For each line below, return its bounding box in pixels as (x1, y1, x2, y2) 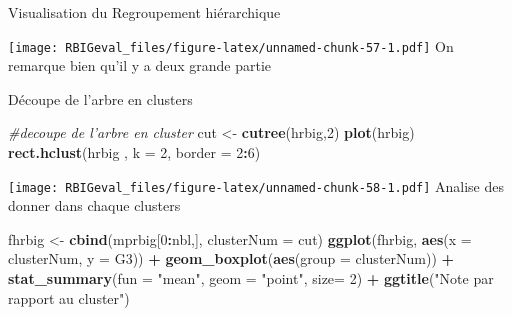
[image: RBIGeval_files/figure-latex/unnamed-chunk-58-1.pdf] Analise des (8, 175, 505, 196)
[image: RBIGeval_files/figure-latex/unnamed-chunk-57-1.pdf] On (8, 35, 454, 56)
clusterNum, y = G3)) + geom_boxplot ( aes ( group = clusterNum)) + (8, 248, 455, 269)
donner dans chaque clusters (8, 195, 181, 216)
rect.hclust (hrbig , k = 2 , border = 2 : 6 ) (8, 142, 261, 163)
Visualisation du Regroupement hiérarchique (8, 2, 281, 22)
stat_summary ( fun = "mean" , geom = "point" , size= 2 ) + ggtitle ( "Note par (8, 268, 494, 289)
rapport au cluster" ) (8, 287, 130, 308)
